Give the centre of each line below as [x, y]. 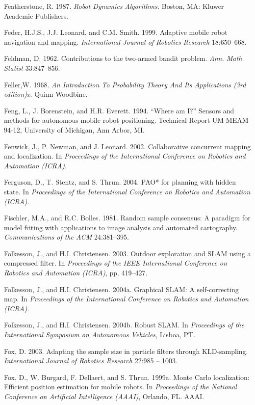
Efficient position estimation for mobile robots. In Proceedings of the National [120, 387]
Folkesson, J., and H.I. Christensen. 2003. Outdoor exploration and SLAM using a [127, 253]
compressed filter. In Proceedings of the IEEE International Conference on [115, 263]
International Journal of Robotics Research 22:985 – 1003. [91, 361]
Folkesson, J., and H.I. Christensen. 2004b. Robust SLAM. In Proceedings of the [124, 325]
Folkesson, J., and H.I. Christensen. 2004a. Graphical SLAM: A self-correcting [121, 289]
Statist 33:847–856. [32, 67]
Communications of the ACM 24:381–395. [66, 237]
